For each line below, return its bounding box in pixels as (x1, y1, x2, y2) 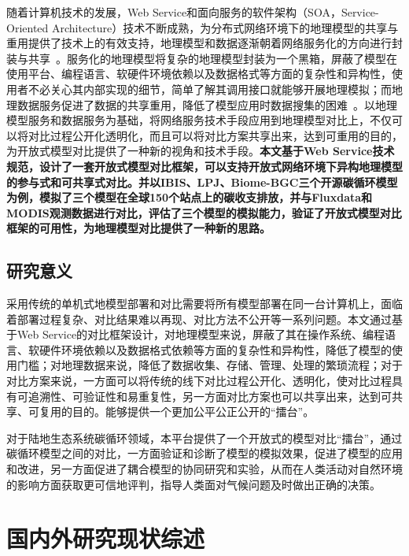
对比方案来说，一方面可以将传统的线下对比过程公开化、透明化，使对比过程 (6, 373, 392, 389)
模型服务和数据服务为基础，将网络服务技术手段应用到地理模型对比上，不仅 (6, 112, 392, 128)
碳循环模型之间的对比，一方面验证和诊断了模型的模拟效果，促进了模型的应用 (6, 445, 403, 461)
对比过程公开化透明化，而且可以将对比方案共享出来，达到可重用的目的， (28, 127, 403, 143)
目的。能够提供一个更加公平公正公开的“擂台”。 (72, 403, 315, 420)
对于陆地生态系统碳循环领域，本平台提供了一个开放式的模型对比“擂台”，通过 (6, 429, 403, 446)
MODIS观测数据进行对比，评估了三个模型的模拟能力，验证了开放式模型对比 (6, 204, 402, 221)
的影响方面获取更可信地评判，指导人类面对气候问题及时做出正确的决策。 (6, 476, 381, 492)
